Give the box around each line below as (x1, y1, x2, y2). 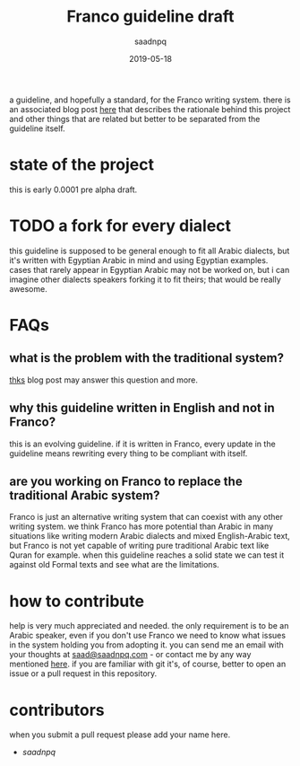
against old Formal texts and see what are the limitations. (9, 559, 219, 570)
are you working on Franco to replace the (9, 474, 244, 489)
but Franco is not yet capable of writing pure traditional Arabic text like (9, 541, 270, 551)
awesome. (9, 283, 47, 294)
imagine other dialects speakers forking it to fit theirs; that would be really (9, 274, 282, 285)
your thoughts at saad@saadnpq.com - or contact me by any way (9, 649, 252, 660)
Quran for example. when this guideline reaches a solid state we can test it (9, 550, 285, 560)
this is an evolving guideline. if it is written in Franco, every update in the (9, 438, 276, 449)
